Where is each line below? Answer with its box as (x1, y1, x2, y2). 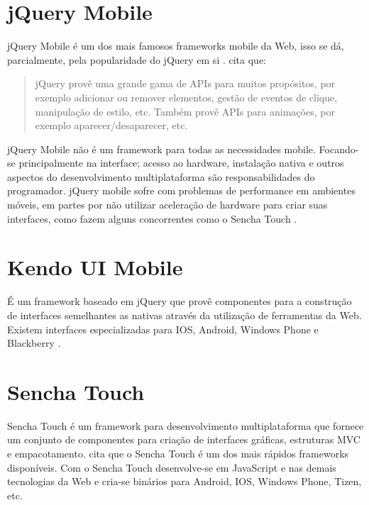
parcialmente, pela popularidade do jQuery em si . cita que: (7, 52, 267, 67)
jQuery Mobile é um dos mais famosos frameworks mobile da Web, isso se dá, (7, 38, 344, 53)
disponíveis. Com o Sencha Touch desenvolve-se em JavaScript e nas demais (7, 460, 336, 475)
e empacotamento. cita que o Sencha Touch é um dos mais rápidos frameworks (7, 446, 349, 461)
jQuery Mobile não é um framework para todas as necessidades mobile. (7, 141, 316, 156)
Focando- (319, 141, 359, 156)
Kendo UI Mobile (7, 252, 183, 282)
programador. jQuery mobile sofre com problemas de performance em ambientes (7, 183, 356, 198)
